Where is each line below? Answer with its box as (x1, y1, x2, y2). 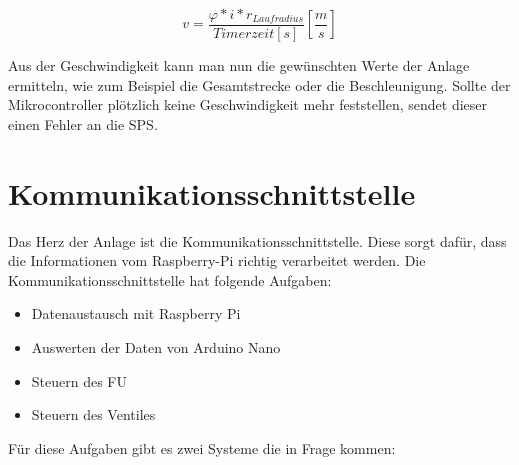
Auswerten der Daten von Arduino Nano (31, 336, 281, 357)
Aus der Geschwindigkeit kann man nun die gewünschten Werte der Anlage (8, 55, 470, 76)
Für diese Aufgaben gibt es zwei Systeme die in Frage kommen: (8, 437, 396, 458)
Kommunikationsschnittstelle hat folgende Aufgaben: (8, 269, 332, 290)
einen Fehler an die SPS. (8, 113, 158, 134)
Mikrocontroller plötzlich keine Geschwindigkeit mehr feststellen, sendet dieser (8, 94, 487, 115)
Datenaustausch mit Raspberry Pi (31, 303, 241, 324)
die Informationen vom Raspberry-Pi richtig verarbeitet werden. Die (8, 250, 426, 271)
